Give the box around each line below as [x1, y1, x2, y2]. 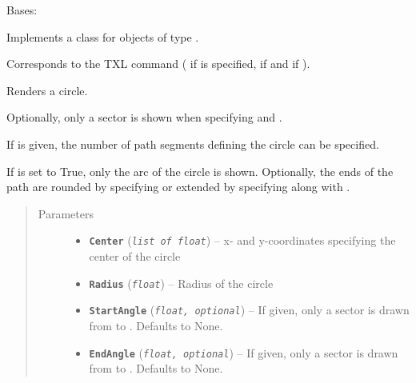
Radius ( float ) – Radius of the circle [89, 274, 274, 291]
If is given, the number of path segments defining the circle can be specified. [6, 135, 379, 152]
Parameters [38, 205, 94, 221]
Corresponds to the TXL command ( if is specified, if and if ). [6, 55, 310, 72]
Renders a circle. [6, 82, 88, 98]
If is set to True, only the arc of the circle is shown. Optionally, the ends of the [6, 162, 394, 179]
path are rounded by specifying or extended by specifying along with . [6, 178, 350, 195]
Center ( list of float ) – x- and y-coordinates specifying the [89, 232, 396, 249]
